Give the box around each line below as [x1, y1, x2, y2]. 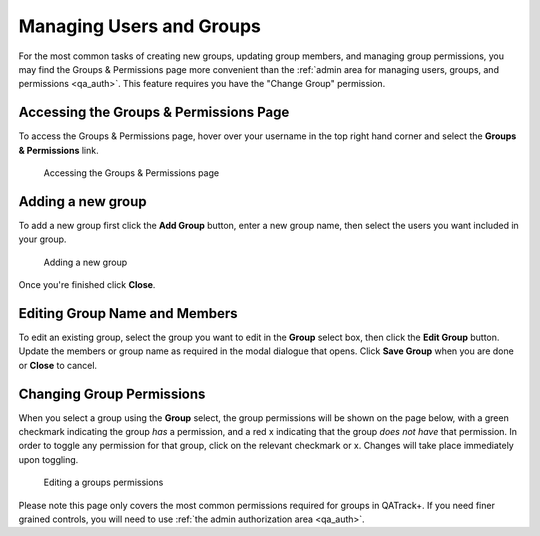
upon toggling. [18, 453, 79, 465]
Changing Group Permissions [18, 385, 206, 402]
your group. [18, 233, 67, 245]
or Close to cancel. [18, 359, 98, 371]
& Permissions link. [18, 144, 99, 156]
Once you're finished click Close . [18, 279, 156, 291]
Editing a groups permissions [43, 476, 164, 489]
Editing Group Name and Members [18, 305, 238, 322]
